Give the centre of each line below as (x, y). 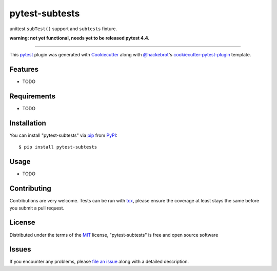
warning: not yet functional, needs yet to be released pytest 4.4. (80, 38)
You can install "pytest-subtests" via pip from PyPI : (63, 135)
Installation (28, 123)
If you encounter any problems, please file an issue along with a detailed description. (99, 262)
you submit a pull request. (37, 208)
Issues (20, 249)
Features (24, 69)
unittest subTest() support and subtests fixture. (63, 29)
